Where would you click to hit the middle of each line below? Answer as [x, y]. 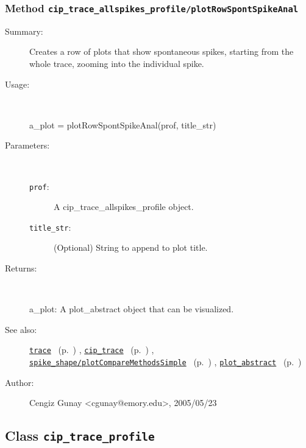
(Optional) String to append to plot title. [131, 247]
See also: [21, 329]
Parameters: [27, 145]
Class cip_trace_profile [80, 436]
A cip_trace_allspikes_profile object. [124, 207]
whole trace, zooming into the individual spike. [117, 63]
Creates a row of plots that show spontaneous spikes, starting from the [162, 51]
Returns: [21, 268]
